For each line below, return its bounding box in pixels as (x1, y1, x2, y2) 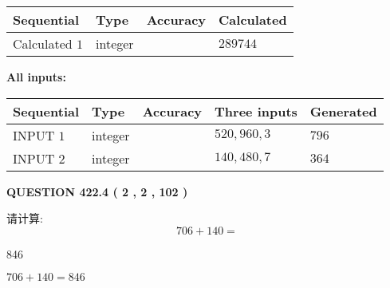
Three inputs (215, 101, 297, 120)
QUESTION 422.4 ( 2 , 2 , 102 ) (6, 183, 188, 199)
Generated (309, 101, 377, 120)
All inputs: (6, 69, 66, 85)
